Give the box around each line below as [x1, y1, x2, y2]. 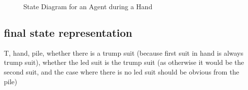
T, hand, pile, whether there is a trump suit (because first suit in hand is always [4, 47, 244, 58]
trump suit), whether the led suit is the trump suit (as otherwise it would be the [4, 57, 244, 67]
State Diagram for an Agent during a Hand [23, 1, 153, 11]
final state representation [4, 25, 132, 40]
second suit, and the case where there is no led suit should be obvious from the [4, 66, 239, 76]
